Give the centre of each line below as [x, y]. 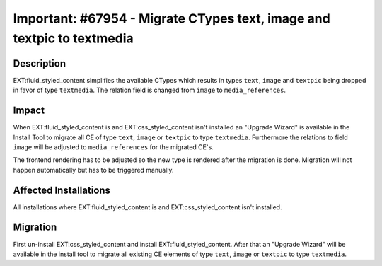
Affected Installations [62, 190]
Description [40, 63]
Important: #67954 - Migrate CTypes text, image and [172, 18]
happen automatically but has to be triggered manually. [93, 170]
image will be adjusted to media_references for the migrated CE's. [113, 147]
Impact [29, 111]
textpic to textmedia [73, 38]
